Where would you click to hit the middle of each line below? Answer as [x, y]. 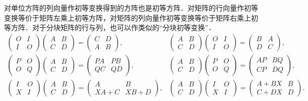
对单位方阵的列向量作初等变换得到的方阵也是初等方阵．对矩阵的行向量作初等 [131, 8]
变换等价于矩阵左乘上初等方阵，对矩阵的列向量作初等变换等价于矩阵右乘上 [128, 17]
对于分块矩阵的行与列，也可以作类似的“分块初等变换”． [124, 27]
